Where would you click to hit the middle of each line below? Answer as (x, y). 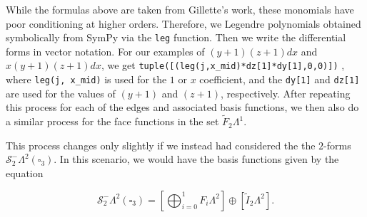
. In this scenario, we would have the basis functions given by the (196, 159)
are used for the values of (61, 93)
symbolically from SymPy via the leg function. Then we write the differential (176, 37)
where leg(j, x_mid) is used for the (86, 79)
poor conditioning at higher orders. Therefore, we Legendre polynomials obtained (183, 23)
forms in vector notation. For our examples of (105, 51)
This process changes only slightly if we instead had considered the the (161, 145)
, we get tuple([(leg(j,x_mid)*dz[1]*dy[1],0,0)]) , (223, 65)
